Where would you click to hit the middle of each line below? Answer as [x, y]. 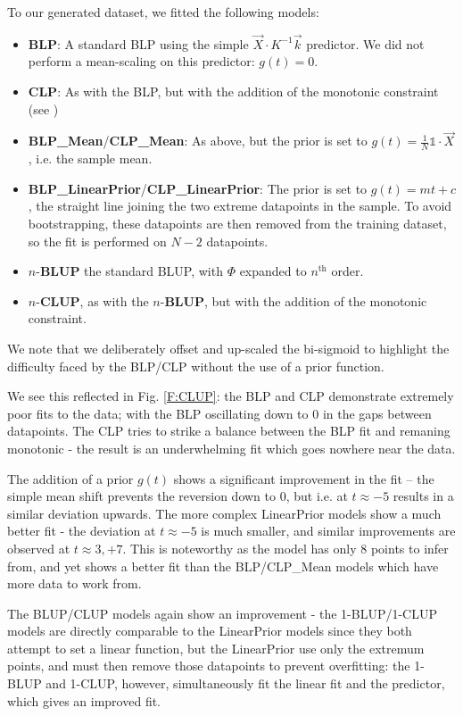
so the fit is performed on [97, 241]
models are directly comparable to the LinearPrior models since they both [210, 631]
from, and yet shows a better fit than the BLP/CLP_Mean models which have [223, 566]
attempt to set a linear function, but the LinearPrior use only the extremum [216, 648]
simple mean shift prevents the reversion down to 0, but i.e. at [178, 496]
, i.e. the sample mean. [90, 158]
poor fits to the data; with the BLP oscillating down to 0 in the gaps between [219, 413]
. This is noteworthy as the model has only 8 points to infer [285, 548]
